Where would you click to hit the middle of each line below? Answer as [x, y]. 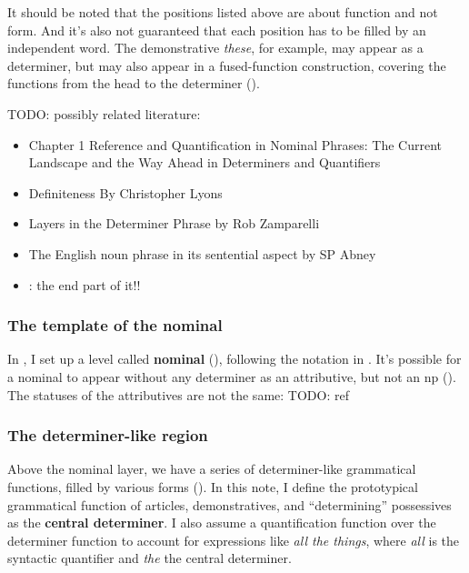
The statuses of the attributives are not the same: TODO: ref [178, 394]
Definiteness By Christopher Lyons [125, 192]
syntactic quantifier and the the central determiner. [150, 558]
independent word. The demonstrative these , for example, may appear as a [215, 48]
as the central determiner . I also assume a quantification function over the [222, 523]
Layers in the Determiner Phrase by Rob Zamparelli [174, 223]
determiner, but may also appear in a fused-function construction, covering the [227, 65]
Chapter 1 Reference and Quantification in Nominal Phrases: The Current [235, 144]
